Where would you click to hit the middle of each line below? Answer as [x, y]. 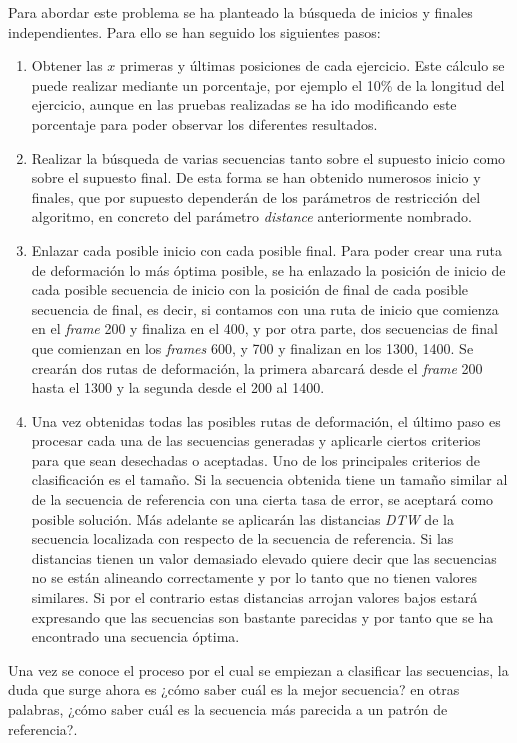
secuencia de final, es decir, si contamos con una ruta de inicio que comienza [265, 308]
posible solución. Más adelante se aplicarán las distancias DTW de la [242, 518]
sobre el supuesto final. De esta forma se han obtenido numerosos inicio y [256, 177]
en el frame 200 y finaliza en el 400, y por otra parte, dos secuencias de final [264, 328]
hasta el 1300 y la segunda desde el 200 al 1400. [178, 387]
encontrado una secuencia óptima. [135, 636]
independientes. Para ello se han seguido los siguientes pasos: [194, 31]
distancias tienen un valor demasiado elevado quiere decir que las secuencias [264, 557]
